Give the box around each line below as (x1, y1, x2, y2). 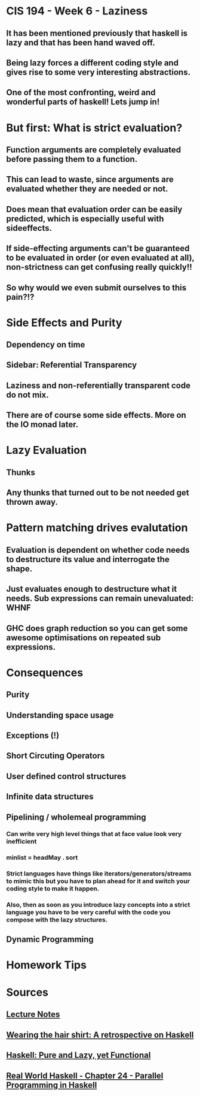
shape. (6, 564, 33, 574)
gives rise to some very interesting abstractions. (6, 67, 191, 77)
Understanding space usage (6, 710, 114, 720)
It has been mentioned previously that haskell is (6, 28, 188, 38)
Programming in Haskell (6, 1080, 97, 1090)
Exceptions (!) (6, 730, 60, 740)
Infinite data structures (6, 791, 94, 802)
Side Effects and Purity (6, 316, 122, 329)
